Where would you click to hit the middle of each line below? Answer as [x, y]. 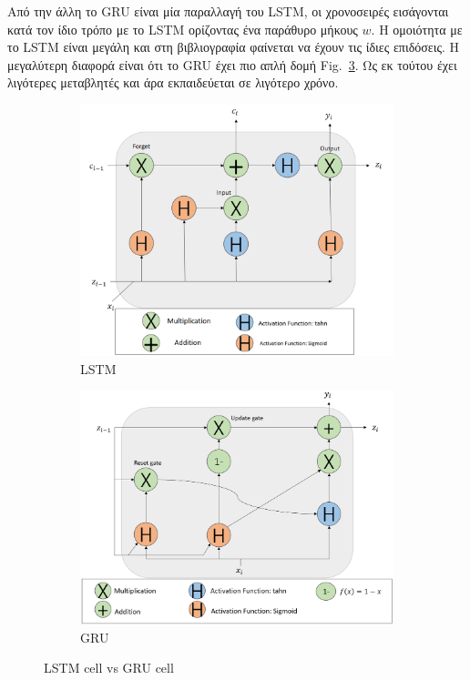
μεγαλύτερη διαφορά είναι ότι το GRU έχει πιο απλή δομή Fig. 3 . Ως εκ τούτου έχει [232, 64]
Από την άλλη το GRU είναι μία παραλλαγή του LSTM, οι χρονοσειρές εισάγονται [228, 11]
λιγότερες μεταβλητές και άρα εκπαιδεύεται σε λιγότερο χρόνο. [173, 82]
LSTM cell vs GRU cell [109, 668]
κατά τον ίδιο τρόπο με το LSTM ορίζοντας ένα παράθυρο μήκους [183, 29]
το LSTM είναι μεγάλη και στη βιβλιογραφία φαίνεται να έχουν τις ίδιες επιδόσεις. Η [234, 47]
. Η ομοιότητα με [417, 29]
